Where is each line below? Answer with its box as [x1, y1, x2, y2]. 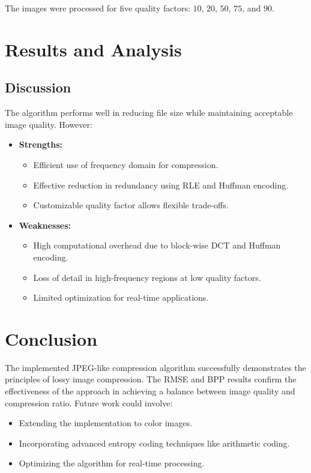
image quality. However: [5, 118, 92, 130]
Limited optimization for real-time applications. [33, 291, 209, 304]
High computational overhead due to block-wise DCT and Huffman [33, 239, 281, 252]
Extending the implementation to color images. [19, 417, 192, 429]
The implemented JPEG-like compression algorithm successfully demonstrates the [5, 361, 306, 373]
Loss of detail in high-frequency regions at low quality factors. [33, 271, 261, 283]
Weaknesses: [19, 218, 71, 231]
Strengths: [19, 138, 63, 151]
